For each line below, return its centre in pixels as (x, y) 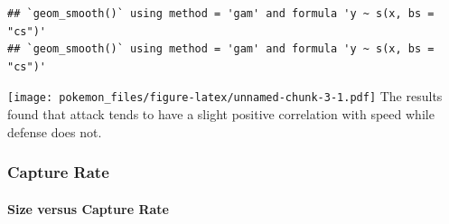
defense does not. (55, 131)
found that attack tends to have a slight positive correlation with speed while (221, 114)
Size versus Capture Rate (88, 208)
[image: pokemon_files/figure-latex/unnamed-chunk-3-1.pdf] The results (225, 96)
